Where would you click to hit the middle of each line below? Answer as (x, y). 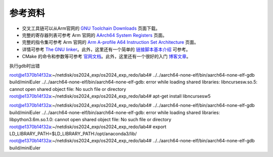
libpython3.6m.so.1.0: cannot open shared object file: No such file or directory (90, 120)
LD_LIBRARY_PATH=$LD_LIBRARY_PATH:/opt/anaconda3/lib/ (73, 134)
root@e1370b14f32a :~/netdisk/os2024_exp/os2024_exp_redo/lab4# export (88, 127)
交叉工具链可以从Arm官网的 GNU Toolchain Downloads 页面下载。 (91, 28)
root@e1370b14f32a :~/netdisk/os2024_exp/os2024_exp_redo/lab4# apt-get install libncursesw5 (110, 96)
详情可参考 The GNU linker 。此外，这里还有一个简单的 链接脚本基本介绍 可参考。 (106, 49)
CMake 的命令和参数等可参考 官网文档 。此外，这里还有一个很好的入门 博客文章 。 (107, 57)
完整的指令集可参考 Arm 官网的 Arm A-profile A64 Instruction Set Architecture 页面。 (110, 42)
